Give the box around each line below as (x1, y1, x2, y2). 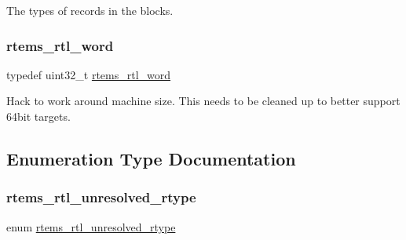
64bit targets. (6, 108, 71, 124)
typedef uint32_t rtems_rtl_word (6, 66, 171, 82)
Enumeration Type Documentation (6, 146, 296, 170)
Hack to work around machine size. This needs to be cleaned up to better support (6, 93, 401, 109)
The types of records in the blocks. (6, 2, 174, 18)
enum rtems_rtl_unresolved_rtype (6, 218, 176, 235)
